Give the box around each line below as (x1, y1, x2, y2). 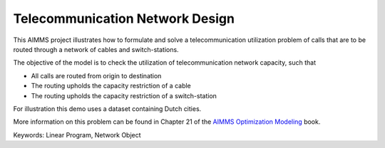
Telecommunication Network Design (13, 11, 235, 26)
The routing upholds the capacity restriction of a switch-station (31, 91, 217, 100)
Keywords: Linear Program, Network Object (13, 130, 142, 139)
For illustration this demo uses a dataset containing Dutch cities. (13, 104, 202, 113)
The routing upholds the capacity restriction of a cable (31, 82, 192, 90)
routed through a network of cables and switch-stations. (13, 45, 179, 53)
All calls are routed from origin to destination (31, 71, 162, 80)
